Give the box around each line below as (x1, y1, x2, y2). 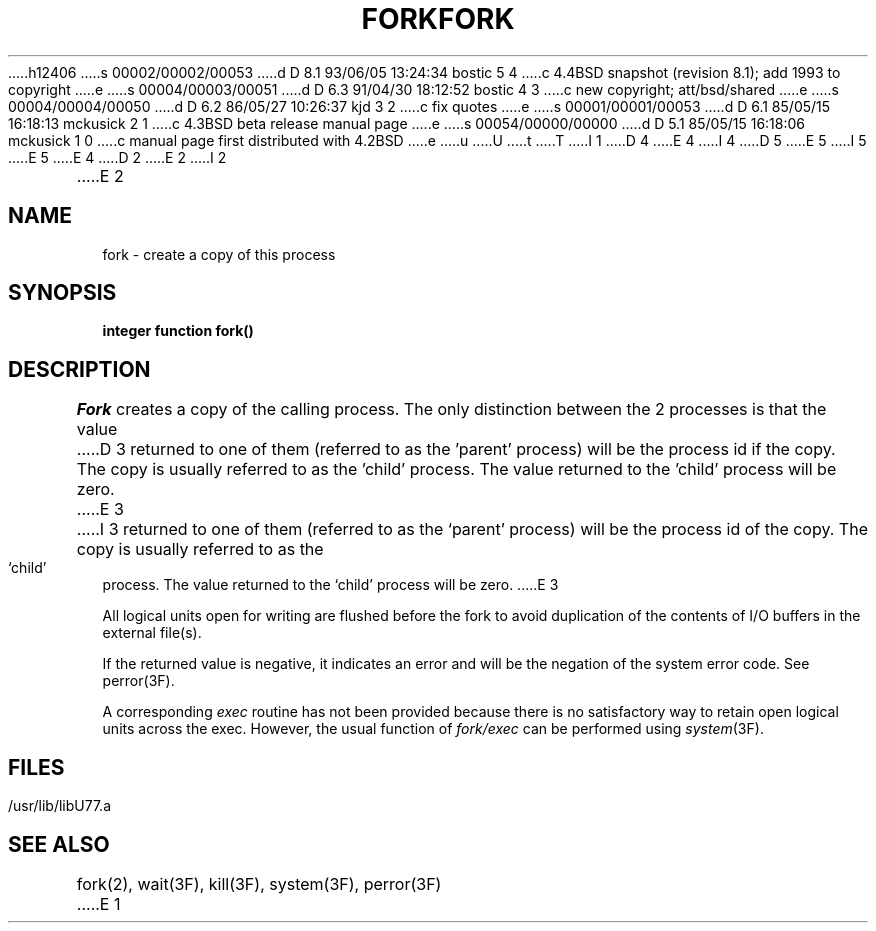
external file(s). (102, 624, 202, 642)
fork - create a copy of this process (102, 245, 336, 263)
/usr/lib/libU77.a (8, 797, 111, 815)
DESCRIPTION (8, 356, 151, 382)
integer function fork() (102, 322, 254, 340)
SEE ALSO (8, 831, 110, 857)
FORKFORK (361, 2, 515, 36)
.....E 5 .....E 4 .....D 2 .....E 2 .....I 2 (8, 148, 227, 166)
